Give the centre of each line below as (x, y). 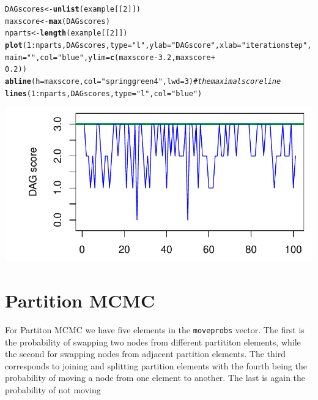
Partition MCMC (80, 300)
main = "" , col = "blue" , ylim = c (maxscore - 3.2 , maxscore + (110, 57)
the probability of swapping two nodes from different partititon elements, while (153, 342)
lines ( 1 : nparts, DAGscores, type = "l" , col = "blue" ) (104, 93)
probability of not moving (53, 390)
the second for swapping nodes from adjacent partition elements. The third (145, 354)
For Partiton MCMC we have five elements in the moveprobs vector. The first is (155, 329)
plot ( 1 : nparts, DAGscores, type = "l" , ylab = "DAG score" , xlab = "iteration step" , (158, 45)
